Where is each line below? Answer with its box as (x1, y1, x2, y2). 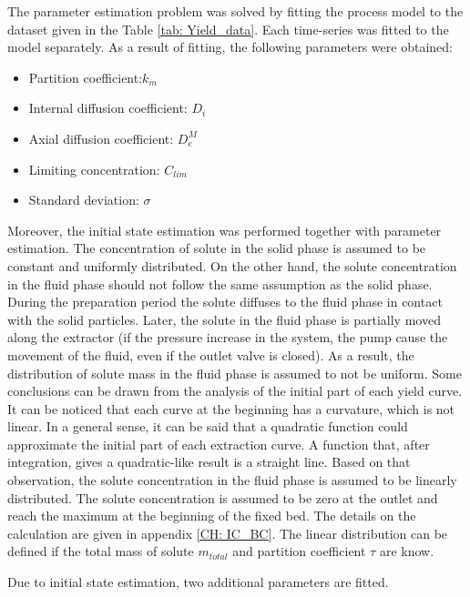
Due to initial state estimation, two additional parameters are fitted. (7, 572, 389, 592)
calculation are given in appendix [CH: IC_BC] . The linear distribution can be (7, 523, 448, 542)
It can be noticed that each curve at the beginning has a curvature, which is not (7, 399, 455, 418)
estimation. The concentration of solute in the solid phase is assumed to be (7, 238, 426, 258)
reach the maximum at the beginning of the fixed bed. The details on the (7, 506, 416, 525)
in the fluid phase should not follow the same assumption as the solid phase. (7, 274, 433, 293)
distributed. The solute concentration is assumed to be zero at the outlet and (7, 488, 438, 507)
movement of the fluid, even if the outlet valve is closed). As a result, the (7, 345, 414, 364)
